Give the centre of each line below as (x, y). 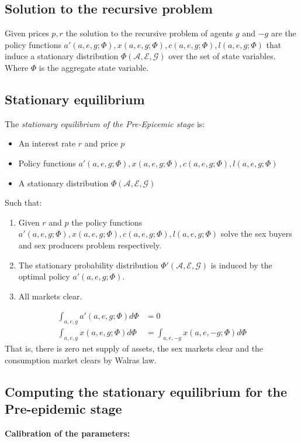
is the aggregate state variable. (94, 67)
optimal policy (44, 276)
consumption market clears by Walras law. (81, 359)
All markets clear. (50, 296)
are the (283, 33)
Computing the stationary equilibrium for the (146, 391)
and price (101, 143)
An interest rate (47, 143)
